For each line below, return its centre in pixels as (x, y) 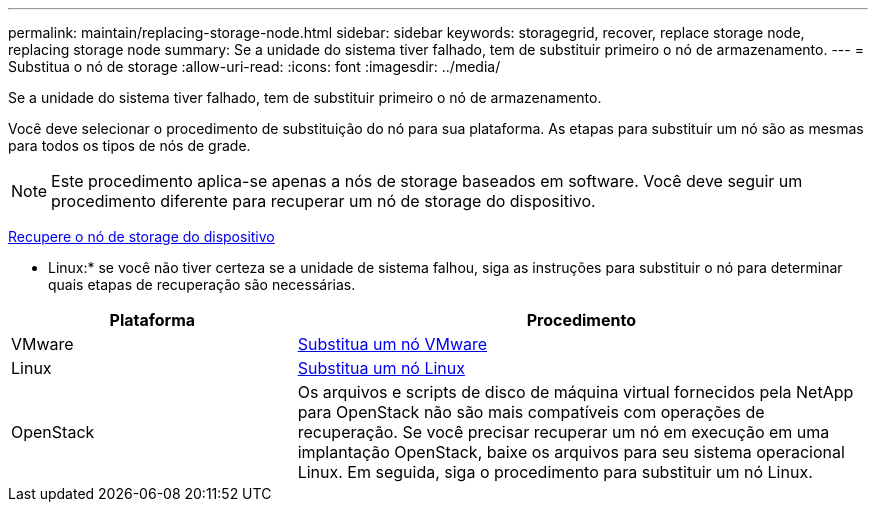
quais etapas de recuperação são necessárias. (202, 284)
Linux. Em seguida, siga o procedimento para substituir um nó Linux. (555, 472)
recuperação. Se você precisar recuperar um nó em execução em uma (563, 432)
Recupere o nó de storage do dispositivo (141, 236)
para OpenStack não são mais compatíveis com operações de (531, 412)
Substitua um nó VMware (392, 344)
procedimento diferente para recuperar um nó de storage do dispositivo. (323, 201)
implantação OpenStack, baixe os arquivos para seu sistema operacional (571, 452)
